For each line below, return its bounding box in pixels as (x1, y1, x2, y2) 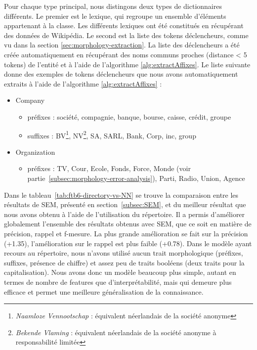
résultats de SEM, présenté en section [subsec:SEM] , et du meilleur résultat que (4, 199, 246, 210)
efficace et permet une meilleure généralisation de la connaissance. (4, 286, 204, 297)
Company (15, 95, 45, 105)
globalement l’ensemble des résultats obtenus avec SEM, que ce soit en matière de (4, 219, 252, 229)
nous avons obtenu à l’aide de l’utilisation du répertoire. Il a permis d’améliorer (4, 209, 245, 219)
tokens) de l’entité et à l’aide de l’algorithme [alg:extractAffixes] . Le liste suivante (4, 59, 251, 69)
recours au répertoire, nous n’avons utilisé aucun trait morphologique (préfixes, (4, 248, 243, 258)
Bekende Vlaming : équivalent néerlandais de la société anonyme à (15, 327, 216, 337)
